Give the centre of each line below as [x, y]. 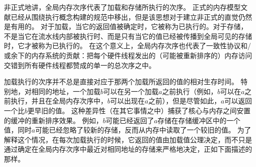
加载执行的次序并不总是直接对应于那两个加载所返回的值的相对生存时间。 [121, 82]
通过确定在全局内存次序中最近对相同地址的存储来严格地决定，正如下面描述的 [128, 149]
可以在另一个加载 [131, 91]
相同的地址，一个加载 [66, 91]
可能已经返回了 [130, 120]
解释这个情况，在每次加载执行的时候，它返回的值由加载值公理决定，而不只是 [128, 139]
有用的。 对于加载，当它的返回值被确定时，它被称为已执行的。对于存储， [129, 26]
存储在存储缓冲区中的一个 [199, 120]
